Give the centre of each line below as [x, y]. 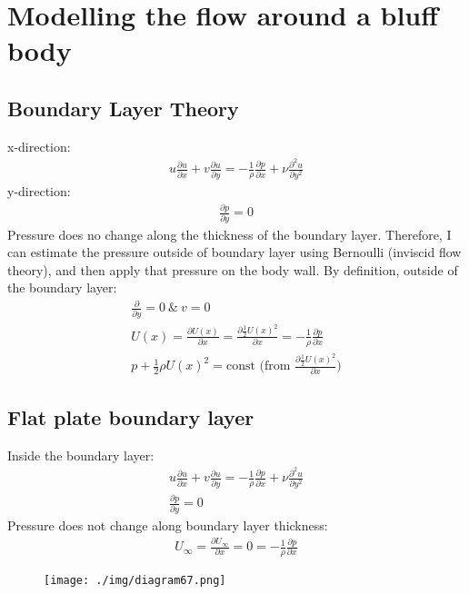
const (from [258, 366]
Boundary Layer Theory [123, 108]
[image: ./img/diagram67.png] [135, 580]
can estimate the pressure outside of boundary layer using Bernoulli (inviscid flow [234, 252]
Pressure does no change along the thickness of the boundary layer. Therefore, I [230, 234]
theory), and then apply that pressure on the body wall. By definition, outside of [233, 269]
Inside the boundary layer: [81, 455]
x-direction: [39, 146]
